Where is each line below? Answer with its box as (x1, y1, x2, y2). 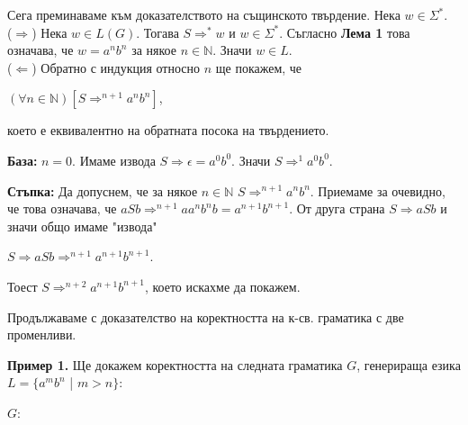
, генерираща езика (356, 355, 461, 374)
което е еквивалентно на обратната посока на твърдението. (7, 121, 329, 140)
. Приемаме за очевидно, (310, 181, 445, 200)
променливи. (7, 325, 76, 344)
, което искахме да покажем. (144, 276, 301, 295)
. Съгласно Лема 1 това (279, 23, 410, 41)
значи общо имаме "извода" (7, 216, 157, 235)
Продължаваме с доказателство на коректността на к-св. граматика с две (7, 307, 404, 326)
